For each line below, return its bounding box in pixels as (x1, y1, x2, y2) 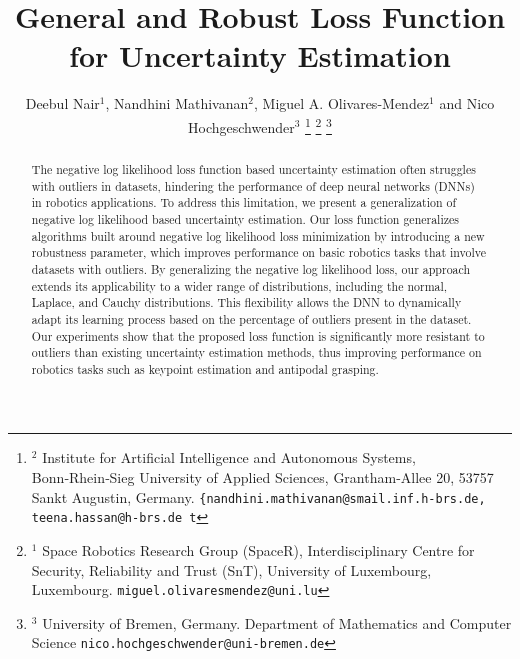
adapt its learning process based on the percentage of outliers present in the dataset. (31, 310, 472, 327)
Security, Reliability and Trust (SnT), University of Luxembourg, (31, 559, 432, 580)
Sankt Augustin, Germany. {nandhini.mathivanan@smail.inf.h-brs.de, (31, 486, 486, 507)
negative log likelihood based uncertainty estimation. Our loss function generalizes (31, 210, 459, 227)
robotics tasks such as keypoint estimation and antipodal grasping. (31, 360, 379, 377)
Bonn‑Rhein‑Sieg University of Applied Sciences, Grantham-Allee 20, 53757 (31, 467, 494, 488)
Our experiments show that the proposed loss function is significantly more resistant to (31, 327, 485, 344)
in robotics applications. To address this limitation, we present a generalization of (31, 194, 457, 211)
